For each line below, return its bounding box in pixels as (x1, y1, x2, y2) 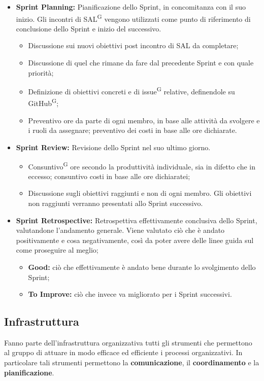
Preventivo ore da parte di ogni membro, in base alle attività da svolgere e (28, 115, 260, 125)
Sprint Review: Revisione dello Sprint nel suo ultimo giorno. (16, 142, 211, 152)
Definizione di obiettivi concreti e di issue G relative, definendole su (28, 85, 235, 96)
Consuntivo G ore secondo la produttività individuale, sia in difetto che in (28, 159, 256, 171)
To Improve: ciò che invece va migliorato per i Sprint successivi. (28, 289, 232, 299)
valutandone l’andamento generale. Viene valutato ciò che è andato (16, 225, 225, 235)
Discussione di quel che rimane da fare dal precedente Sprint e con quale (28, 57, 254, 68)
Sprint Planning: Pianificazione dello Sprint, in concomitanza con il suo (16, 2, 246, 12)
